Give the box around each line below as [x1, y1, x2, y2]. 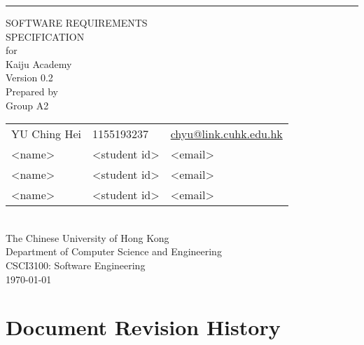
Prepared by [6, 83, 58, 98]
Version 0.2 [6, 70, 53, 85]
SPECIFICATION [6, 29, 85, 43]
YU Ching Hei [11, 126, 82, 142]
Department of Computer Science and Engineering [6, 244, 222, 259]
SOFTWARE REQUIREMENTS [6, 15, 148, 29]
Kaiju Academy [6, 56, 72, 71]
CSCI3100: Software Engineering [6, 257, 146, 272]
